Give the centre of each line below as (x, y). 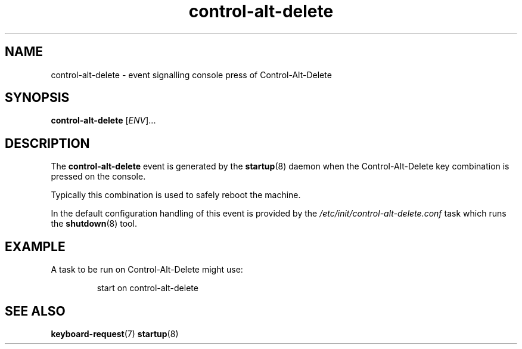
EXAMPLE (35, 246)
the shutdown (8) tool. (94, 224)
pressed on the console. (98, 177)
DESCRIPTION (47, 143)
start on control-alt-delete (147, 288)
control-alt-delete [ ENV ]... (103, 121)
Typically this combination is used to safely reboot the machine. (176, 195)
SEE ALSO (35, 311)
